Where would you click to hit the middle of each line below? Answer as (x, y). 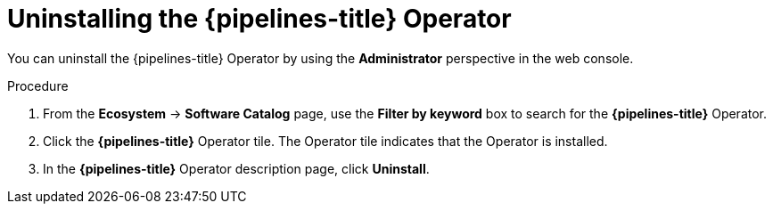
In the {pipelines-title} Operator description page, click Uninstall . (236, 168)
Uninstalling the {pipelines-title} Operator (259, 19)
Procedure (38, 85)
